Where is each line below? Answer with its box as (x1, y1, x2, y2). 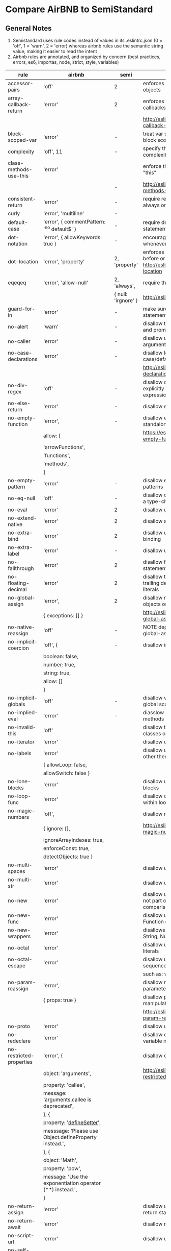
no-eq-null (8, 495, 36, 502)
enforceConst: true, (43, 845, 90, 852)
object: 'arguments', (43, 1070, 92, 1077)
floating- (8, 580, 30, 587)
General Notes (5, 24, 52, 33)
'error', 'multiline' (43, 210, 84, 217)
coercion (8, 644, 29, 652)
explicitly (142, 385, 164, 392)
